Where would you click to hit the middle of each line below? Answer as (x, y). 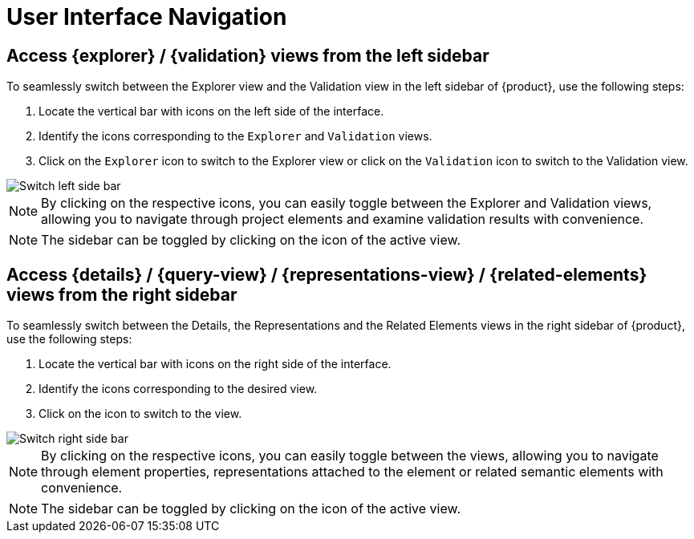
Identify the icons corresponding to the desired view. (178, 389)
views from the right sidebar (122, 294)
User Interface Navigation (147, 17)
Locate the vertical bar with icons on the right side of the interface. (215, 364)
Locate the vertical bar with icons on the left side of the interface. (211, 111)
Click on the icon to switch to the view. (140, 414)
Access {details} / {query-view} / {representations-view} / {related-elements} (327, 274)
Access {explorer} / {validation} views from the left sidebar (248, 55)
